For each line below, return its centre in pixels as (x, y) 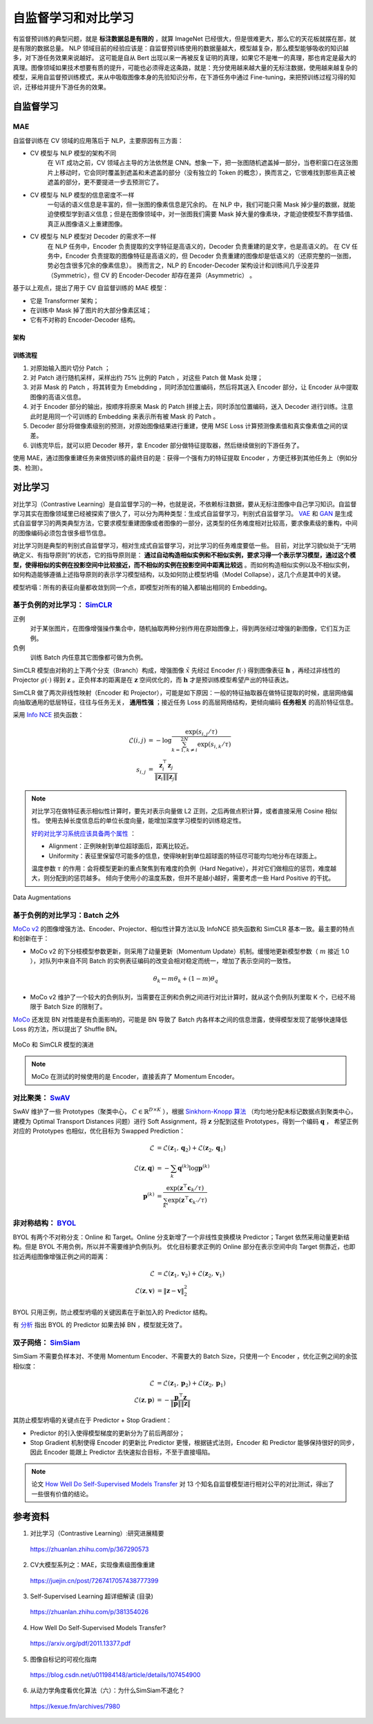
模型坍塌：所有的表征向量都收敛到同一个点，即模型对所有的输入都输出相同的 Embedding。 (142, 587)
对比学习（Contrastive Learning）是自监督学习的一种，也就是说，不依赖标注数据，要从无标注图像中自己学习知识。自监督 (185, 504)
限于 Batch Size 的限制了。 (68, 1007)
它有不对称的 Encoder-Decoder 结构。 (85, 320)
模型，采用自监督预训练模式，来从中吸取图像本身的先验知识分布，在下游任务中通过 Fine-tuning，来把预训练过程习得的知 (184, 77)
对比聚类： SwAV (41, 1098)
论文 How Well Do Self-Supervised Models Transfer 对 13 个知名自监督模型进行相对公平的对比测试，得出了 (183, 1484)
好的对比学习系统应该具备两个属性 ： (84, 833)
